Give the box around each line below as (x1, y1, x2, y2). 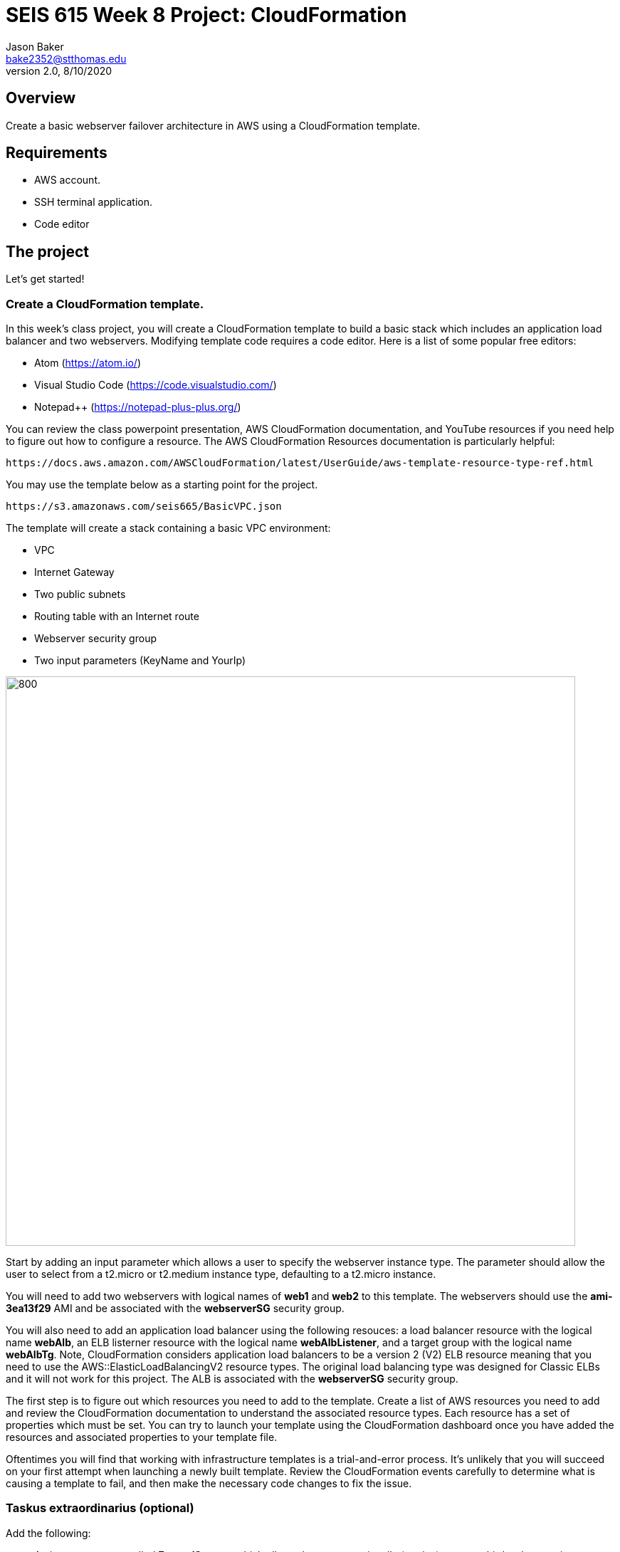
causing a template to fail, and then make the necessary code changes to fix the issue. (6, 1477, 412, 1490)
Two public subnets (34, 588, 126, 601)
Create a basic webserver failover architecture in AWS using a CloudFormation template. (6, 119, 421, 132)
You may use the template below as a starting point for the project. (6, 478, 318, 491)
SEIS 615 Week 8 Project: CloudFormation (6, 3, 407, 27)
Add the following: (6, 1526, 91, 1539)
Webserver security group (34, 632, 157, 645)
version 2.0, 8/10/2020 (6, 64, 112, 77)
